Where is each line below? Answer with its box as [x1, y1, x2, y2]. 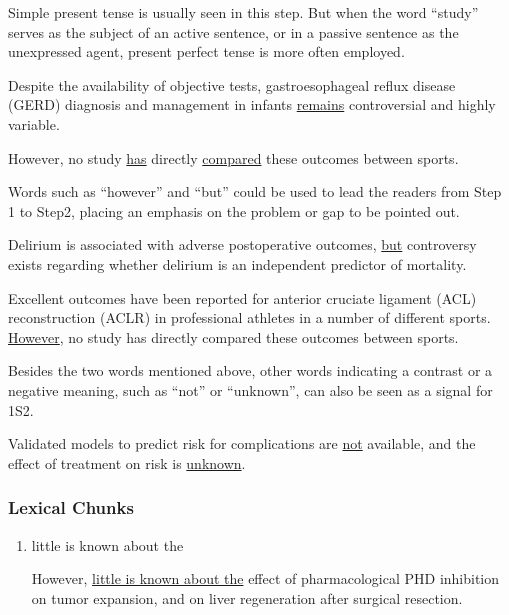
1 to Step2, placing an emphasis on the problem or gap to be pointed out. [8, 200, 460, 221]
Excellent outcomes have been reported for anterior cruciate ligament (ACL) [8, 287, 477, 308]
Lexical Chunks [8, 495, 134, 520]
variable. [8, 113, 60, 134]
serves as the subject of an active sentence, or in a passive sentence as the [8, 21, 459, 42]
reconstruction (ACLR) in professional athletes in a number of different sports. [8, 307, 491, 328]
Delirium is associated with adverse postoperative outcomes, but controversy [8, 234, 477, 255]
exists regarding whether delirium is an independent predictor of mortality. [8, 253, 467, 274]
